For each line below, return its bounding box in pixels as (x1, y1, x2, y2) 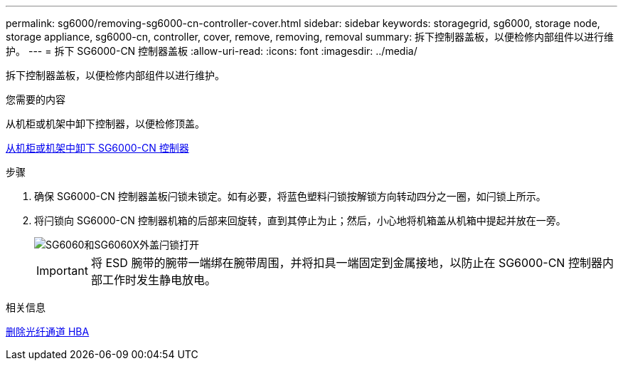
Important (36, 263, 88, 278)
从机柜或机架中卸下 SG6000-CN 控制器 (6, 142, 189, 154)
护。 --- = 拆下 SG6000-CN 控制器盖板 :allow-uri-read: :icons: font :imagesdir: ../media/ (6, 45, 417, 57)
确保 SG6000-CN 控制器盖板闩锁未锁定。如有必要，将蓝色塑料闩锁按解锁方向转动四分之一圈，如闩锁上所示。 (34, 190, 546, 202)
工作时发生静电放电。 (102, 273, 216, 287)
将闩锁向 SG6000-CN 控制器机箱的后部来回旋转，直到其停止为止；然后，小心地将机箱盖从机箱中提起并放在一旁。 (34, 214, 566, 226)
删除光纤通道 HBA (6, 325, 90, 338)
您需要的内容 (6, 93, 65, 105)
